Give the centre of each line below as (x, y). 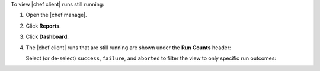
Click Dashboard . (47, 37)
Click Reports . (44, 26)
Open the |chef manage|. (56, 15)
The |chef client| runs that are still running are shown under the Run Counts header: (128, 48)
